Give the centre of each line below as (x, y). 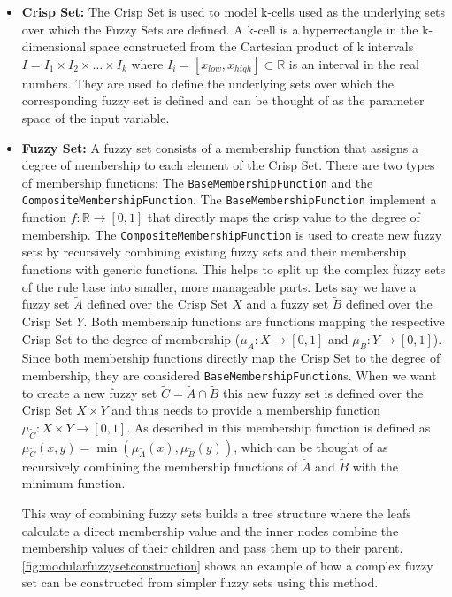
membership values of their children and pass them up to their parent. (212, 548)
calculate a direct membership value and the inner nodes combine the (210, 530)
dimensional (54, 46)
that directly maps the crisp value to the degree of (284, 217)
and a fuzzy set (287, 304)
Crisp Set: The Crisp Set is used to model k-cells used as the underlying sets (234, 11)
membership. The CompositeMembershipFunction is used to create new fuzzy (232, 234)
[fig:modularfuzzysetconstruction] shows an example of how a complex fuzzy (227, 565)
